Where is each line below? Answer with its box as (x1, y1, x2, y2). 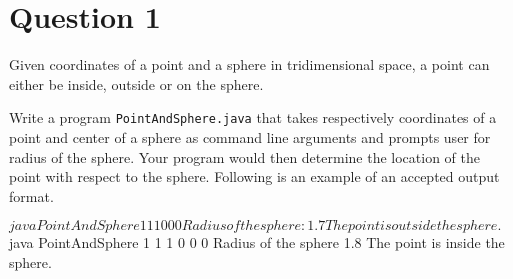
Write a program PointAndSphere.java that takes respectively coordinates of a (9, 107, 497, 128)
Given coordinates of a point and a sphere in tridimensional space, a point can (9, 54, 490, 75)
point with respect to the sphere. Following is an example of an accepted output (9, 166, 500, 187)
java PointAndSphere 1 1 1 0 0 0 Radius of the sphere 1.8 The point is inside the (9, 232, 505, 253)
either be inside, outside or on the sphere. (9, 73, 264, 94)
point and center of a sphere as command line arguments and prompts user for (9, 126, 491, 147)
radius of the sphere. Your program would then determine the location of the (9, 146, 480, 167)
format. (9, 185, 54, 206)
